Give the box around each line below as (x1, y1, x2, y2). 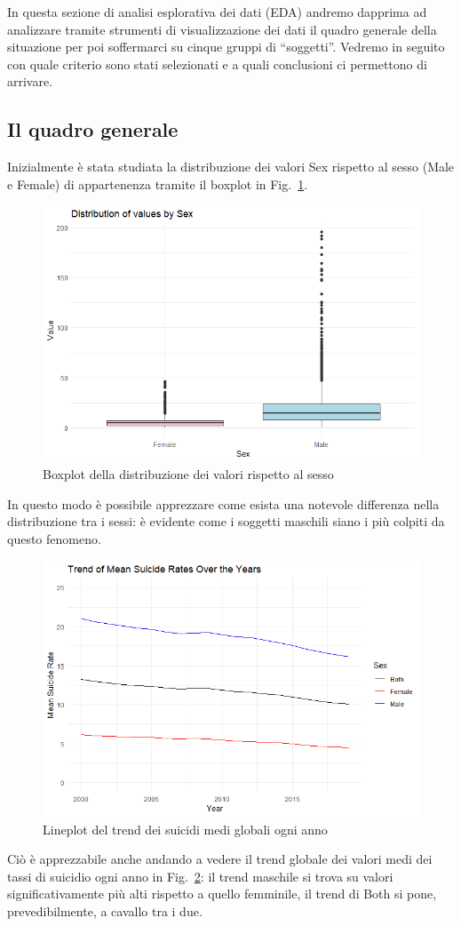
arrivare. (7, 72, 53, 91)
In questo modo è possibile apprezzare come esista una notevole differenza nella (7, 494, 440, 513)
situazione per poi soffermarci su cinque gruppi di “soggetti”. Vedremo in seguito (7, 37, 445, 56)
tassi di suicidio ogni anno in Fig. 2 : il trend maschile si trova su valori (7, 866, 393, 885)
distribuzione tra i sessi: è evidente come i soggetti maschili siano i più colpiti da (7, 512, 445, 531)
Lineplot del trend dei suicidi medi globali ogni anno (43, 819, 328, 838)
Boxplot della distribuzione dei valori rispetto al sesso (43, 465, 334, 483)
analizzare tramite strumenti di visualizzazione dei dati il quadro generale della (7, 20, 437, 38)
